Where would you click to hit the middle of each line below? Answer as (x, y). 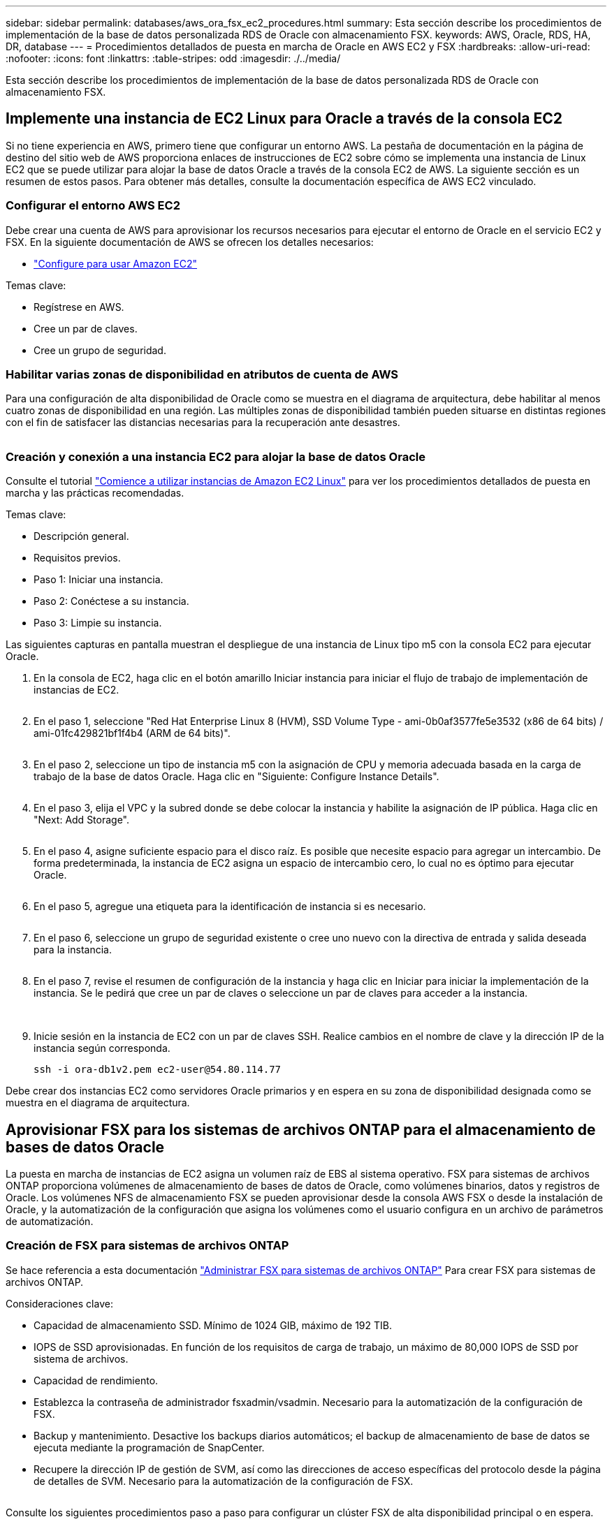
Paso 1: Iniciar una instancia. (99, 580)
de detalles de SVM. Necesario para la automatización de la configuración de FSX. (224, 1481)
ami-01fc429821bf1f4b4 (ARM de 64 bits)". (132, 733)
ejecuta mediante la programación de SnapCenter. (149, 1447)
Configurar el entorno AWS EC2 (93, 206)
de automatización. (50, 1221)
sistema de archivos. (81, 1358)
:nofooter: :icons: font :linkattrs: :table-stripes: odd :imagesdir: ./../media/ (173, 58)
